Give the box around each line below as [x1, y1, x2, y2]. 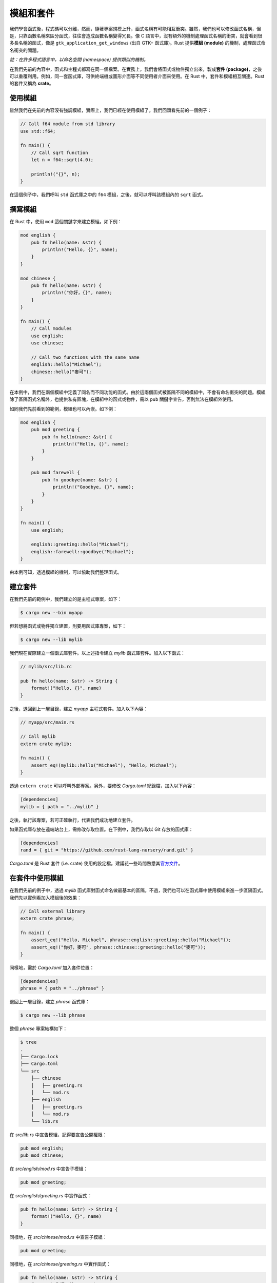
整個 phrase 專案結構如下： [9, 1025, 68, 1032]
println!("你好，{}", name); [42, 290, 113, 296]
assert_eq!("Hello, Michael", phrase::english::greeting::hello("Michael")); [31, 937, 232, 943]
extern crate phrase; [20, 916, 75, 921]
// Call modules [31, 326, 72, 332]
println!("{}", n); [31, 171, 81, 177]
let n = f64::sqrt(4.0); [31, 157, 94, 163]
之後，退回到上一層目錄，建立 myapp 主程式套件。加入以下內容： [9, 706, 148, 712]
